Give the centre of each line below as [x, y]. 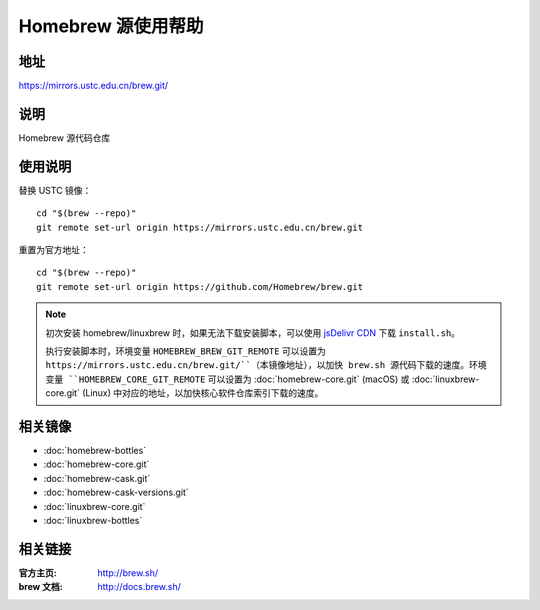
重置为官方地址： [53, 250]
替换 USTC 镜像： [55, 190]
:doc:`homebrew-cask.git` [97, 478]
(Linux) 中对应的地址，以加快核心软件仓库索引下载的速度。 [202, 393]
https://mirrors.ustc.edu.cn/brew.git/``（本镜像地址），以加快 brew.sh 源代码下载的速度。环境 [266, 365]
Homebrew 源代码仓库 [64, 137]
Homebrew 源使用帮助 [111, 26]
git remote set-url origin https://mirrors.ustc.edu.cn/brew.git [200, 227]
